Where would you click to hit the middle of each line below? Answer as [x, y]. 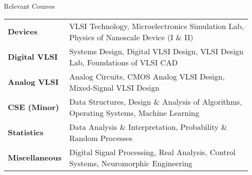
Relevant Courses [30, 6]
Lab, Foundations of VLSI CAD [123, 62]
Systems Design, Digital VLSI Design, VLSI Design [156, 51]
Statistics [26, 132]
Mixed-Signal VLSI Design [114, 87]
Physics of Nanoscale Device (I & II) [131, 37]
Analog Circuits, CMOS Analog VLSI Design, [147, 76]
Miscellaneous [35, 158]
